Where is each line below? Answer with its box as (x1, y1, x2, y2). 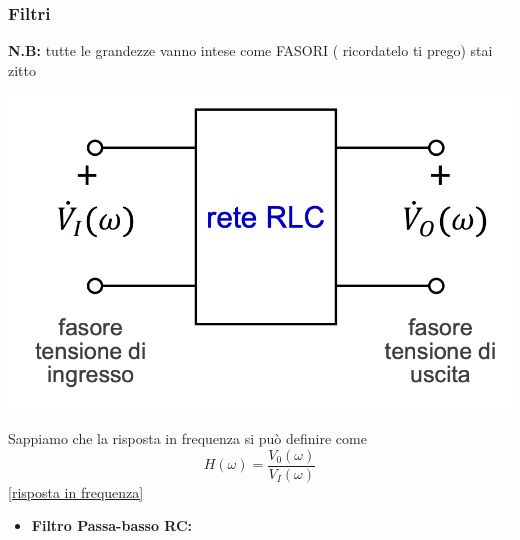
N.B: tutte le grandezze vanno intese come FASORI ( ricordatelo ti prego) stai (8, 40, 493, 61)
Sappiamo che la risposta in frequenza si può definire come (8, 427, 367, 448)
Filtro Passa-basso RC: (31, 515, 193, 536)
